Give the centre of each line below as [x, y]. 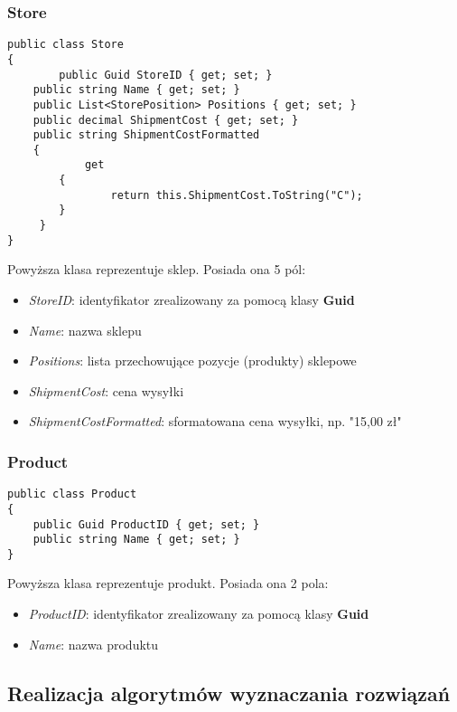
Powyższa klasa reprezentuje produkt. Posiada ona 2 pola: [168, 583]
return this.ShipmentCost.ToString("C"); [237, 195]
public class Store [65, 45]
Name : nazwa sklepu [85, 330]
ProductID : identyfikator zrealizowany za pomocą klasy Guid [199, 614]
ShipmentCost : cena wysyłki [106, 390]
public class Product [72, 494]
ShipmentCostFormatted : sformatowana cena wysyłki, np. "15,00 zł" [215, 421]
